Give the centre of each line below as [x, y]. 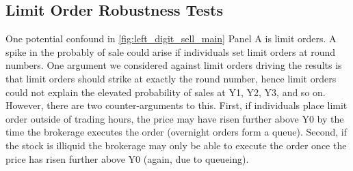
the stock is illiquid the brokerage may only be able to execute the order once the [176, 145]
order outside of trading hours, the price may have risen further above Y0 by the [175, 118]
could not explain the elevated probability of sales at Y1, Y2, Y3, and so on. [166, 92]
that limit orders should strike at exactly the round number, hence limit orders [171, 78]
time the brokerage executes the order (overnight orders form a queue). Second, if [176, 132]
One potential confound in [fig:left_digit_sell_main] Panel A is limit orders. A [171, 38]
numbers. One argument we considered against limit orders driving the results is [174, 65]
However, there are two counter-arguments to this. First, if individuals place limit [176, 105]
